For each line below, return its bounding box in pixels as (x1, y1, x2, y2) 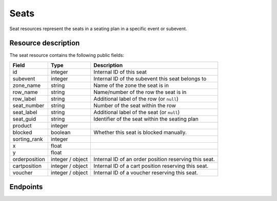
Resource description (9, 39, 80, 48)
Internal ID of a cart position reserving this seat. (93, 162, 209, 169)
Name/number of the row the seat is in (93, 88, 187, 96)
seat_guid (12, 115, 36, 122)
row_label (12, 95, 36, 102)
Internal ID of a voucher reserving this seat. (93, 169, 199, 176)
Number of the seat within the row (93, 102, 176, 109)
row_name (12, 88, 38, 96)
